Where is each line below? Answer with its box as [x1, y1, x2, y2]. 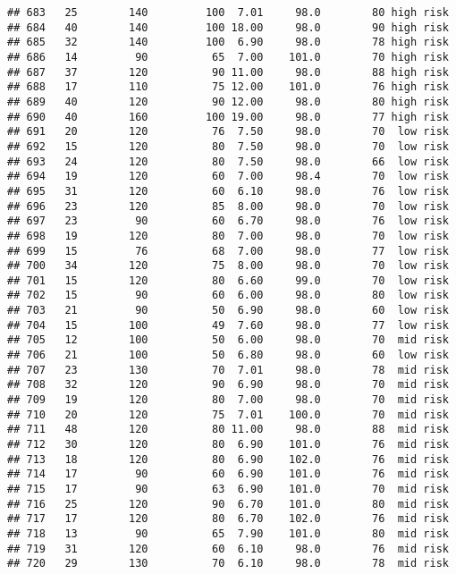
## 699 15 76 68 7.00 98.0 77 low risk [7, 244, 449, 257]
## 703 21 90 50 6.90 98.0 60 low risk [7, 304, 449, 317]
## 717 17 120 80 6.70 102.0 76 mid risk [7, 512, 449, 526]
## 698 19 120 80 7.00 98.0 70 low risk [7, 229, 449, 242]
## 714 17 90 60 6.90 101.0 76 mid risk [7, 468, 449, 481]
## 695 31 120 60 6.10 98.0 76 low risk [7, 184, 449, 198]
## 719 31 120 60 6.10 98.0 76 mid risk [7, 542, 449, 555]
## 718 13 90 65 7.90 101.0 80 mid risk [7, 527, 449, 540]
